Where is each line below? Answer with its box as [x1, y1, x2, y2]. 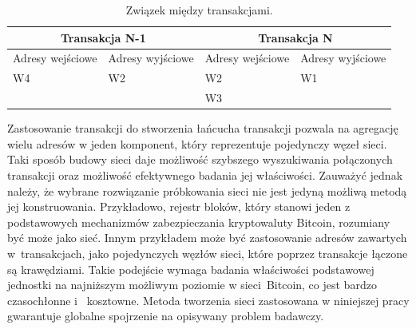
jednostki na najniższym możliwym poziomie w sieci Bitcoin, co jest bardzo [7, 276, 377, 293]
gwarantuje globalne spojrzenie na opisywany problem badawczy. [7, 307, 324, 324]
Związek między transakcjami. [125, 2, 273, 18]
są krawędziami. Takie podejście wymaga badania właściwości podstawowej [7, 260, 374, 277]
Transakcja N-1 [60, 29, 146, 46]
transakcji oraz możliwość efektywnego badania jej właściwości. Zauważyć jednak [7, 167, 403, 183]
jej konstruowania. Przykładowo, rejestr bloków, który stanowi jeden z [7, 198, 351, 215]
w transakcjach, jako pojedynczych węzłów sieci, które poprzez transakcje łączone [7, 244, 408, 261]
